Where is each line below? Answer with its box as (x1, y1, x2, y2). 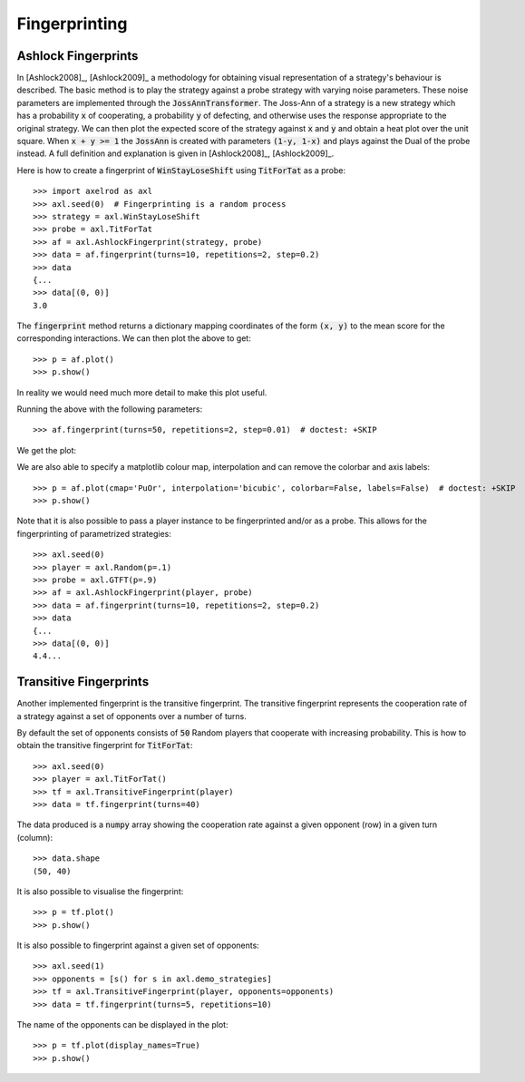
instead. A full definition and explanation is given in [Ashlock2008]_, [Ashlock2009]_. (16, 148, 335, 159)
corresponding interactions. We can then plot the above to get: (16, 333, 251, 344)
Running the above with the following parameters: (16, 404, 203, 414)
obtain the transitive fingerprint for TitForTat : (16, 740, 193, 751)
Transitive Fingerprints (16, 674, 150, 689)
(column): (16, 832, 53, 843)
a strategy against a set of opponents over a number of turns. (16, 710, 247, 721)
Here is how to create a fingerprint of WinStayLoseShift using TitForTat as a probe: (16, 164, 346, 176)
